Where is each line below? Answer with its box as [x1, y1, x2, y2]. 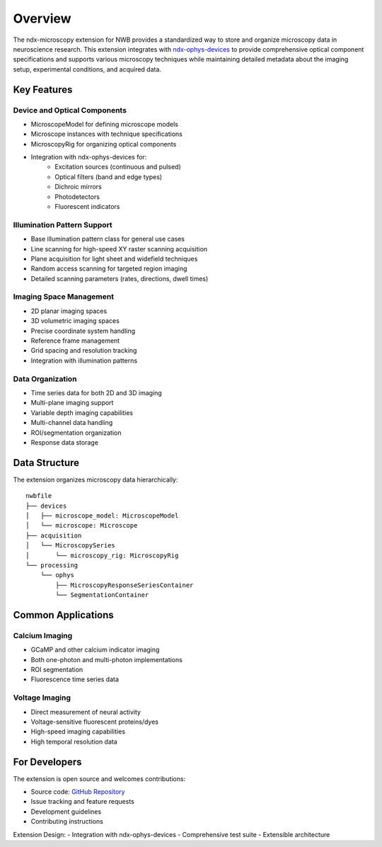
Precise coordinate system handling [30, 326, 136, 335]
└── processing [25, 561, 79, 569]
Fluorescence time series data [30, 675, 120, 683]
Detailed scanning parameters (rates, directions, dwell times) [30, 274, 209, 283]
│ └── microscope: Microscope [25, 521, 138, 530]
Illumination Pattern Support [13, 220, 112, 229]
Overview [13, 11, 71, 26]
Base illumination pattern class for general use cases [30, 234, 185, 244]
